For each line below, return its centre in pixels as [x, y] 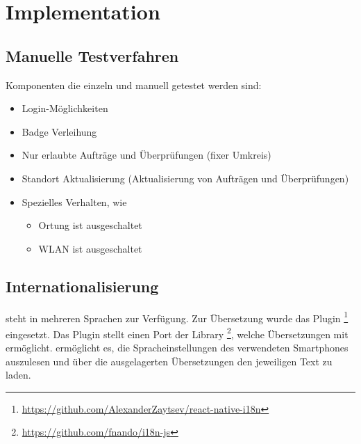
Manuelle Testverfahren [92, 55]
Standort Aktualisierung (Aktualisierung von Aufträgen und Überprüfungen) [185, 178]
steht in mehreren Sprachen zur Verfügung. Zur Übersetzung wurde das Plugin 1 [177, 317]
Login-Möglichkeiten [65, 108]
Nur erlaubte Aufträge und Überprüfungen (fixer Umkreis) [146, 155]
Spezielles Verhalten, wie [74, 201]
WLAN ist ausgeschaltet [90, 248]
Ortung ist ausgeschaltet [90, 225]
